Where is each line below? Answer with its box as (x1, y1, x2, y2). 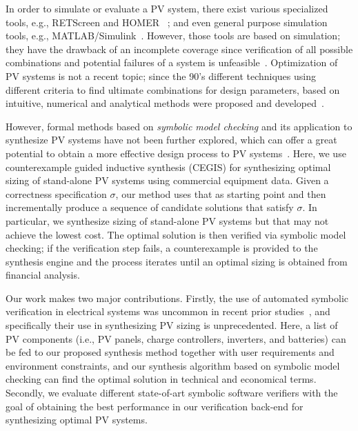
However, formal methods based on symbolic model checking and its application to (6, 119, 352, 133)
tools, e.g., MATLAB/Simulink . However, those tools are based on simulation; (6, 28, 341, 43)
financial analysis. (6, 268, 80, 282)
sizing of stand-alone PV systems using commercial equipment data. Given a (6, 173, 329, 188)
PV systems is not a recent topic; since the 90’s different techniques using (6, 68, 316, 83)
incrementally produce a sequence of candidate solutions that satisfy (6, 200, 294, 214)
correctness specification (6, 186, 107, 201)
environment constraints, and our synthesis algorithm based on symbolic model (6, 358, 340, 372)
